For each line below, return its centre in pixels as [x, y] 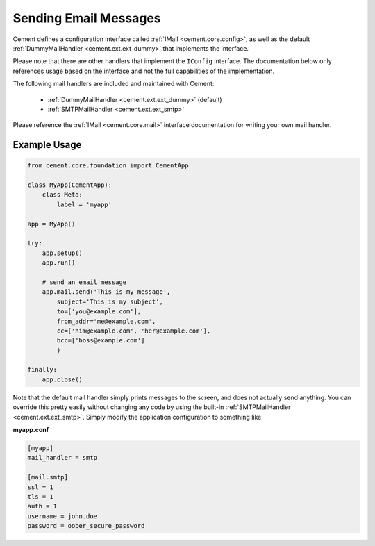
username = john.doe [62, 516]
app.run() [59, 263]
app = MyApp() [51, 224]
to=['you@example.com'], [99, 312]
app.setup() [62, 253]
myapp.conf [31, 430]
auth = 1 [42, 506]
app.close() [62, 379]
